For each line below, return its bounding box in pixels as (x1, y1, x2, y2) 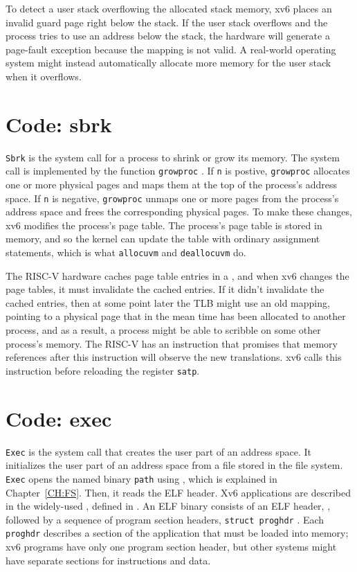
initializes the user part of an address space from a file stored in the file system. (6, 458, 343, 472)
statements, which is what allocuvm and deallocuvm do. (6, 245, 246, 260)
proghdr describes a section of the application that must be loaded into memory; (6, 526, 349, 540)
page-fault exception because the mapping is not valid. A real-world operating (6, 42, 336, 56)
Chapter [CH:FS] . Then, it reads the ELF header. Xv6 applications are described (6, 485, 351, 499)
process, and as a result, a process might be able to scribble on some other (6, 323, 321, 337)
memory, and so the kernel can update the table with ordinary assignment (6, 231, 320, 246)
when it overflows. (6, 69, 82, 83)
